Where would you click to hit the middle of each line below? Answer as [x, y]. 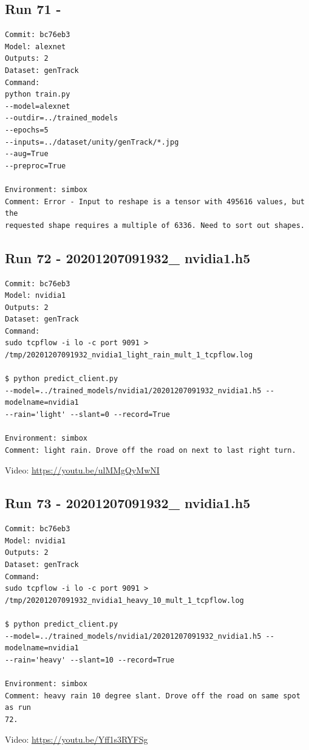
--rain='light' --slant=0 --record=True [88, 415]
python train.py [38, 95]
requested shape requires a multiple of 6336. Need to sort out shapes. [155, 225]
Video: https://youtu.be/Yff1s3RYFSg [76, 739]
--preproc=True [36, 166]
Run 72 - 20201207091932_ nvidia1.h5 [128, 257]
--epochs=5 [27, 130]
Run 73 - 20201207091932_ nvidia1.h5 [128, 503]
